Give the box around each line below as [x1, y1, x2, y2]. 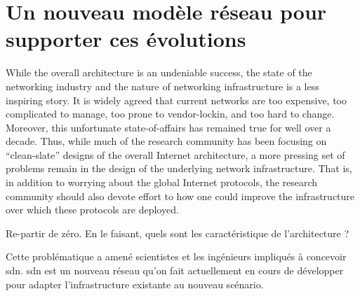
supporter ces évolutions [6, 24, 246, 53]
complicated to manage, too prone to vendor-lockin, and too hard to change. [6, 106, 335, 121]
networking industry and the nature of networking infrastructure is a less [6, 78, 319, 93]
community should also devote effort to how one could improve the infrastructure [6, 188, 355, 203]
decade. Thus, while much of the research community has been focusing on [6, 134, 327, 148]
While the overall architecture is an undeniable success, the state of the [6, 65, 312, 80]
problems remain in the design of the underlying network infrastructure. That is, [6, 161, 352, 176]
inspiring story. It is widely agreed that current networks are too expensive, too [6, 92, 347, 107]
